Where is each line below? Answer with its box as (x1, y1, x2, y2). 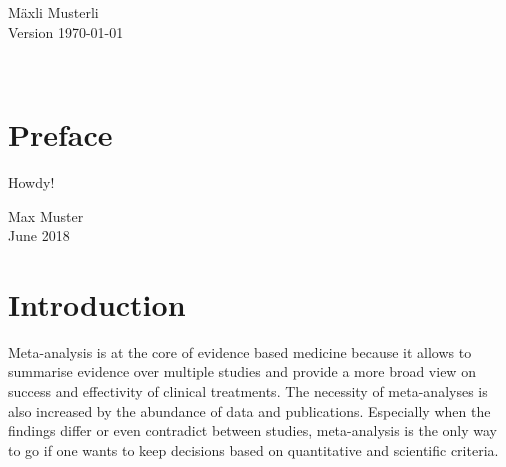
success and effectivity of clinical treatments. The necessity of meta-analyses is (8, 381, 488, 401)
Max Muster (8, 205, 84, 226)
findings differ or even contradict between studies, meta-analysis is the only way (8, 420, 497, 441)
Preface (8, 113, 113, 154)
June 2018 (8, 225, 70, 246)
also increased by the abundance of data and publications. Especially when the (8, 400, 491, 421)
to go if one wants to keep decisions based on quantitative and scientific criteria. (8, 439, 499, 460)
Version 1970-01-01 (8, 21, 124, 42)
